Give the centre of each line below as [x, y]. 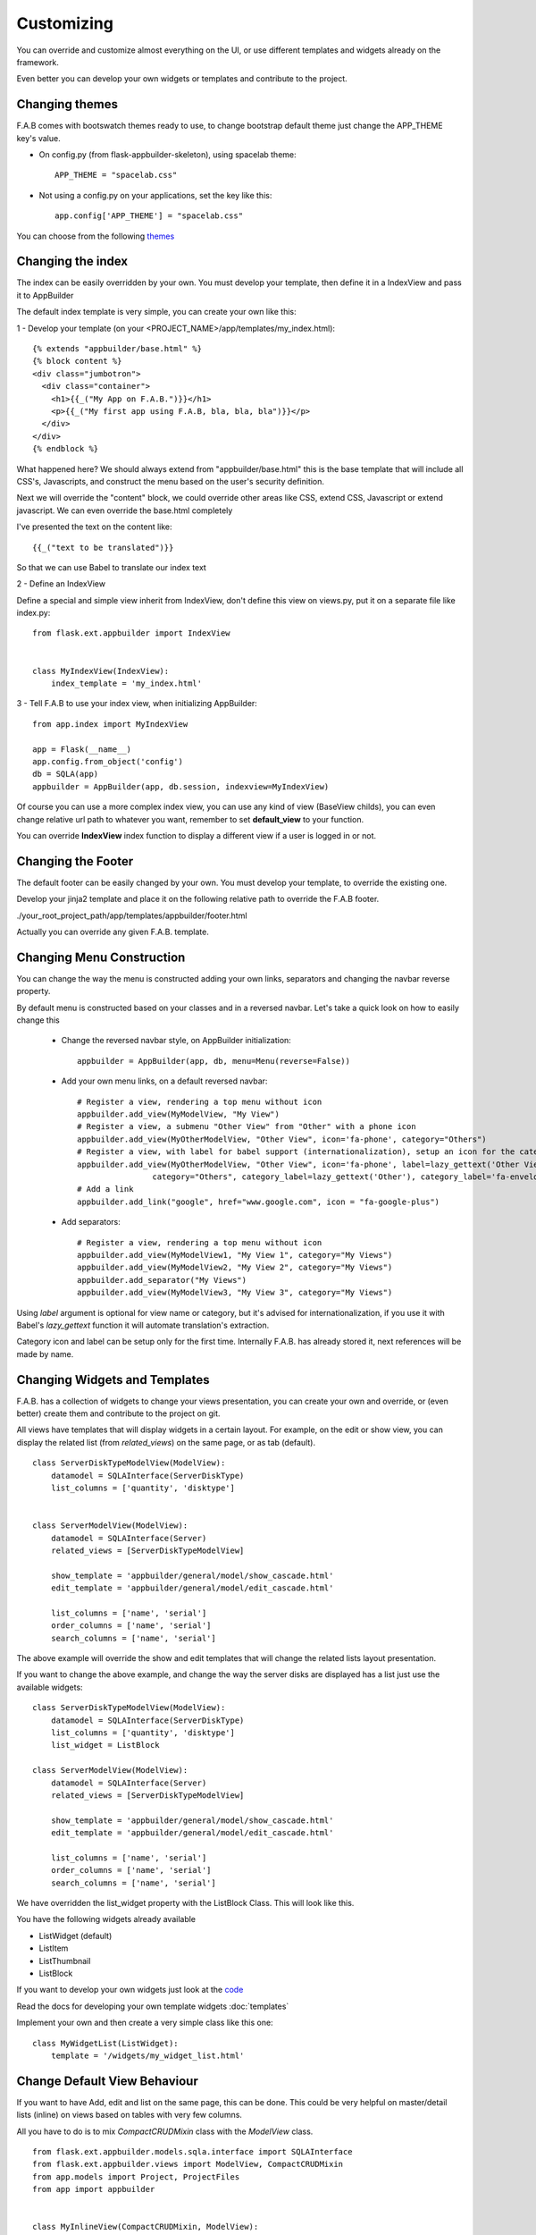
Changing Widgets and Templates [113, 1380]
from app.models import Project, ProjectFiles [136, 2176]
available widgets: [50, 1687]
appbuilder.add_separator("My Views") [162, 1280]
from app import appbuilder [94, 2189]
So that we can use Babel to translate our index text [112, 567]
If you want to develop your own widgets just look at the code [130, 1990]
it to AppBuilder [45, 295]
